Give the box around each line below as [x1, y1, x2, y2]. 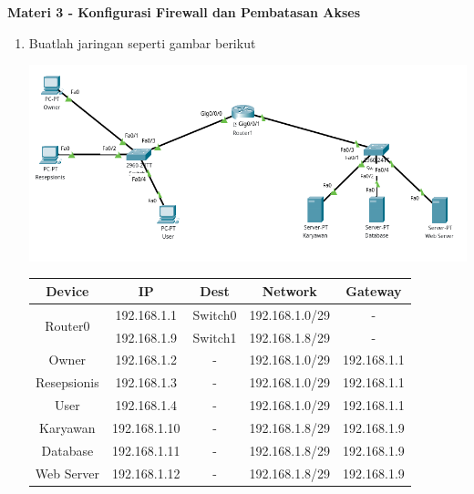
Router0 [45, 316, 90, 335]
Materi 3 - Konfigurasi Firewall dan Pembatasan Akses [7, 3, 361, 21]
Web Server [35, 463, 99, 482]
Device [46, 281, 89, 300]
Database [41, 440, 94, 459]
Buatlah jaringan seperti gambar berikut [28, 33, 256, 52]
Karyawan [39, 418, 96, 437]
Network [262, 281, 317, 300]
